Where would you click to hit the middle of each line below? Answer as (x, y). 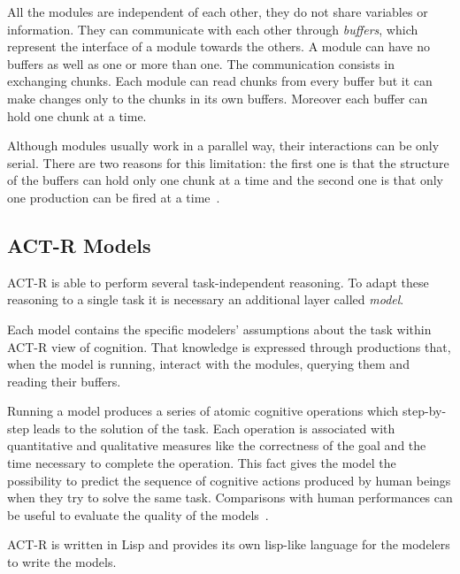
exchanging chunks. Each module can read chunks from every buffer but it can (220, 81)
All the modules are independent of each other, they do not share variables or (218, 11)
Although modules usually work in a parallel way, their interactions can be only (223, 145)
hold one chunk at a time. (77, 115)
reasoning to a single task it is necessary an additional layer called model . (206, 299)
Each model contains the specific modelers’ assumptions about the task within (219, 329)
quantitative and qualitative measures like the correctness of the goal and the (217, 445)
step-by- (425, 411)
